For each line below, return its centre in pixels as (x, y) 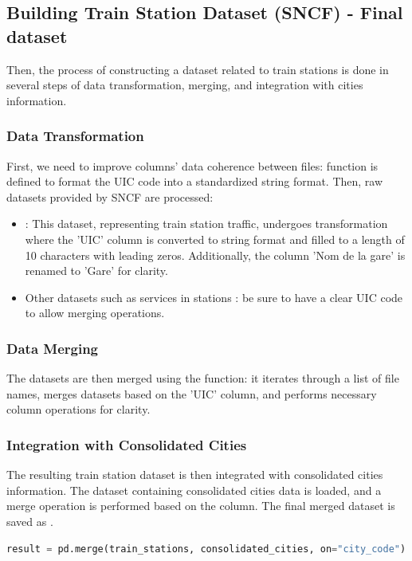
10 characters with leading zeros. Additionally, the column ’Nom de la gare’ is (215, 255)
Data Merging (53, 348)
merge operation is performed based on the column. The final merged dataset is (201, 506)
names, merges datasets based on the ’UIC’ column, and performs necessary (192, 393)
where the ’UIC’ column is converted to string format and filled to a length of (215, 239)
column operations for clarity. (78, 409)
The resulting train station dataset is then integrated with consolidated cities (195, 475)
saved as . (30, 521)
